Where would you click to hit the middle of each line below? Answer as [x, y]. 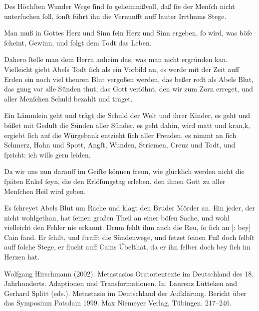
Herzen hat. [22, 257]
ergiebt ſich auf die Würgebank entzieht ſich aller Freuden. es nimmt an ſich [120, 135]
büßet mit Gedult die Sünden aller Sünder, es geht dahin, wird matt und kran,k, [127, 125]
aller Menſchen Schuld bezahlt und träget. [68, 98]
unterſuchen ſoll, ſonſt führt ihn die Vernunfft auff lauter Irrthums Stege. [115, 16]
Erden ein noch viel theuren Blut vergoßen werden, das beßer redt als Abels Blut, [129, 79]
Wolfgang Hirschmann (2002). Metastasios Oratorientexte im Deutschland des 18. [129, 273]
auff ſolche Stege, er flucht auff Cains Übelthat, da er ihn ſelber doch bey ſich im [128, 247]
